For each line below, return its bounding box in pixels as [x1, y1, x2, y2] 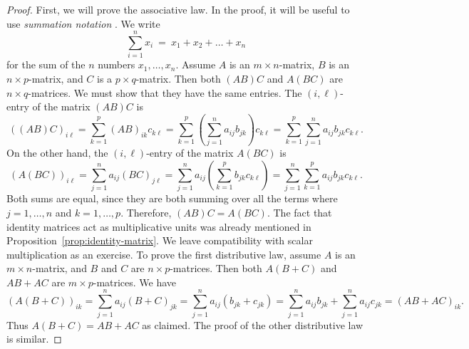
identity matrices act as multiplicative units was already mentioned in [6, 219, 311, 234]
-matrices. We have [93, 274, 177, 289]
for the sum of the [6, 57, 86, 72]
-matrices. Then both [170, 261, 262, 276]
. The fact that [267, 204, 332, 219]
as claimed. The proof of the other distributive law [142, 317, 364, 332]
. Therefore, [120, 204, 172, 219]
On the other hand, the [6, 145, 108, 160]
